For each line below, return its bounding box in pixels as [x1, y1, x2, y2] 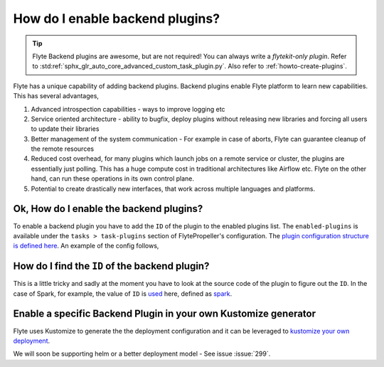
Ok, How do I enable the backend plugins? [13, 203, 203, 215]
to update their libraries [31, 124, 100, 133]
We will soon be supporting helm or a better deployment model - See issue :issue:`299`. [13, 349, 271, 358]
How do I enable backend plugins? [13, 11, 220, 26]
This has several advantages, [13, 92, 100, 100]
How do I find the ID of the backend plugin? [13, 260, 210, 272]
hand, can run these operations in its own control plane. [31, 174, 195, 183]
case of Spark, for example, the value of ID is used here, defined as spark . [13, 289, 233, 298]
